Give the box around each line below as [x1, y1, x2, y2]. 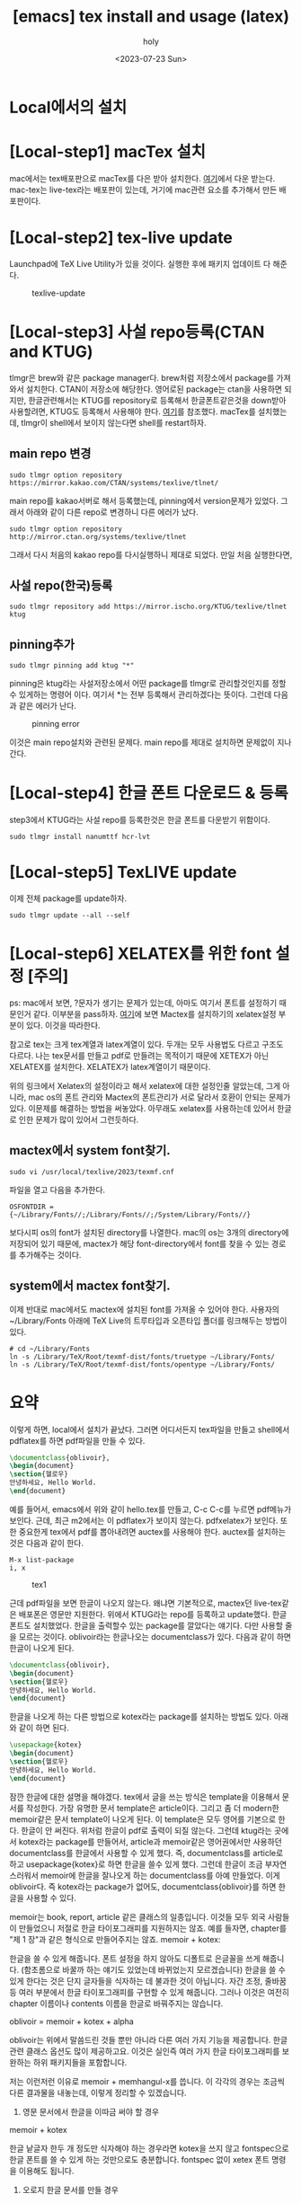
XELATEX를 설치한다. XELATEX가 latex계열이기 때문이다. [9, 1062, 211, 1072]
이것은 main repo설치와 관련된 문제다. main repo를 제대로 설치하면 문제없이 [9, 737, 276, 748]
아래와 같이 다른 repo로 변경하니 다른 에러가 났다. [25, 506, 199, 518]
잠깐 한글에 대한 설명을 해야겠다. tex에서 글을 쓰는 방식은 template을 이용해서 [9, 1791, 280, 1802]
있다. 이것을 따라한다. [25, 1020, 101, 1031]
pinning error [31, 719, 81, 730]
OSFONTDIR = [9, 1202, 54, 1211]
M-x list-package [9, 1555, 75, 1564]
